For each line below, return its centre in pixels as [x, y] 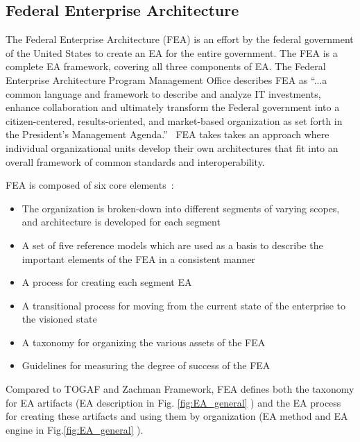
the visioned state [59, 319]
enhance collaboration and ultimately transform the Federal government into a [173, 107]
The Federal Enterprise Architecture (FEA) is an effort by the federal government [180, 39]
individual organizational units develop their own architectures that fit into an [172, 147]
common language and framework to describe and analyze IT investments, [163, 93]
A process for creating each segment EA [107, 282]
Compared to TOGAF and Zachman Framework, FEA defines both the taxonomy [180, 389]
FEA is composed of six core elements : [90, 185]
